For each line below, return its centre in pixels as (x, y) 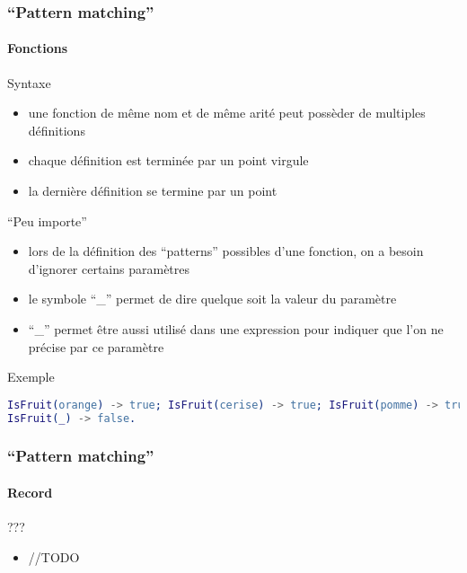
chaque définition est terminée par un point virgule (168, 160)
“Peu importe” (47, 220)
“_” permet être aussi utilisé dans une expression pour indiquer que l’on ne (236, 328)
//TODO (54, 556)
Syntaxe (29, 82)
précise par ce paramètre (96, 346)
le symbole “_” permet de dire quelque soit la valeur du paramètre (212, 299)
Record (30, 492)
